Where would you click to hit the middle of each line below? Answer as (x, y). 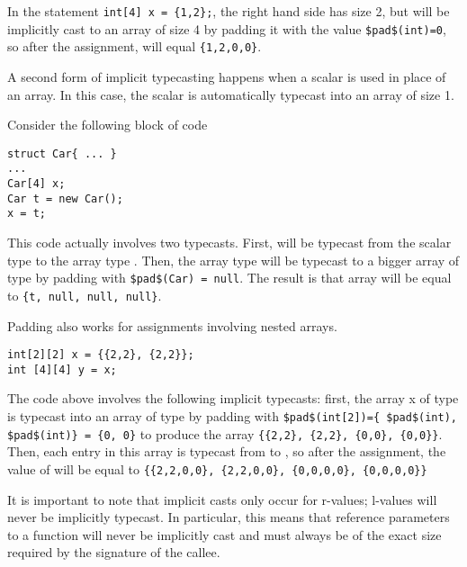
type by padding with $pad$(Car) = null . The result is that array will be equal (229, 278)
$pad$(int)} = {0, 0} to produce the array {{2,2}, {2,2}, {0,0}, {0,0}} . (225, 433)
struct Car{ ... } (62, 153)
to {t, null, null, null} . (85, 295)
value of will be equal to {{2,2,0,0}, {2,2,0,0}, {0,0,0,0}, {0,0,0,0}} (217, 468)
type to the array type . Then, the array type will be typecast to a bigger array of (233, 260)
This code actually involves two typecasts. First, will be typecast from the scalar (229, 243)
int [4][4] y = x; (62, 369)
